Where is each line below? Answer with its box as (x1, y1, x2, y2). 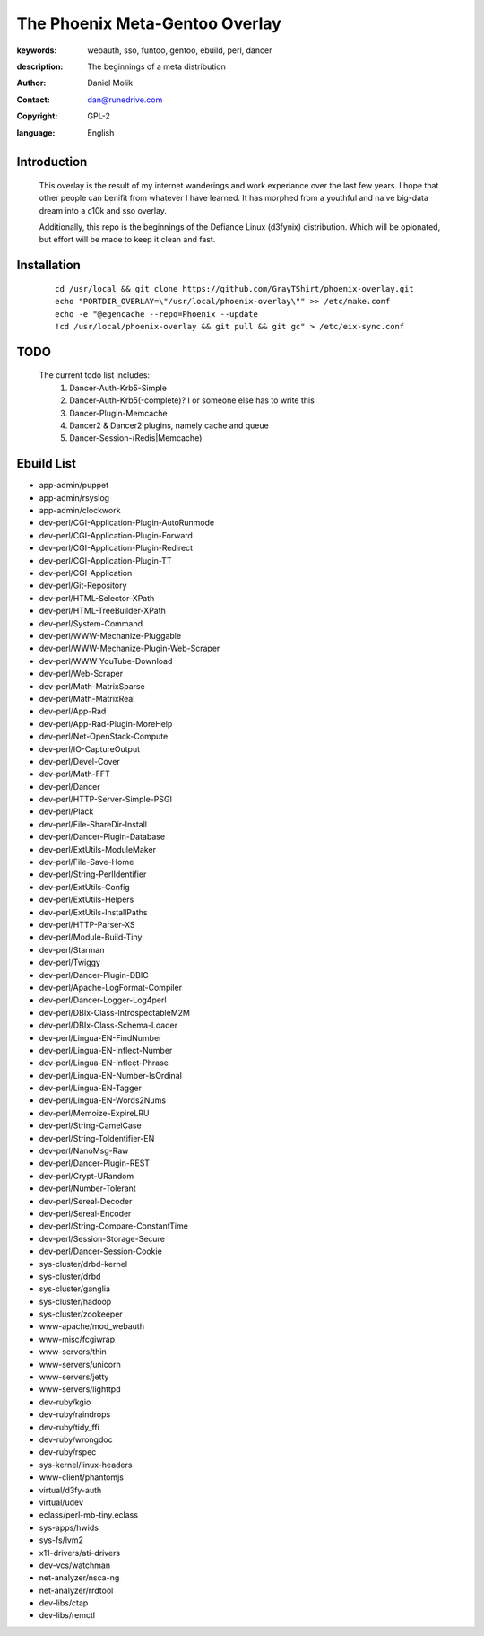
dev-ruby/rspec (39, 1447, 97, 1457)
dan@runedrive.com (87, 94, 163, 105)
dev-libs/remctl (39, 1610, 96, 1621)
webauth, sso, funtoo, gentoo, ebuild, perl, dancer (87, 45, 272, 56)
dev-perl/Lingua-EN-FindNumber (39, 1032, 162, 1043)
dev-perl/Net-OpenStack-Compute (39, 731, 169, 742)
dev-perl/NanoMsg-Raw (39, 1145, 129, 1157)
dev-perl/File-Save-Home (39, 857, 134, 868)
